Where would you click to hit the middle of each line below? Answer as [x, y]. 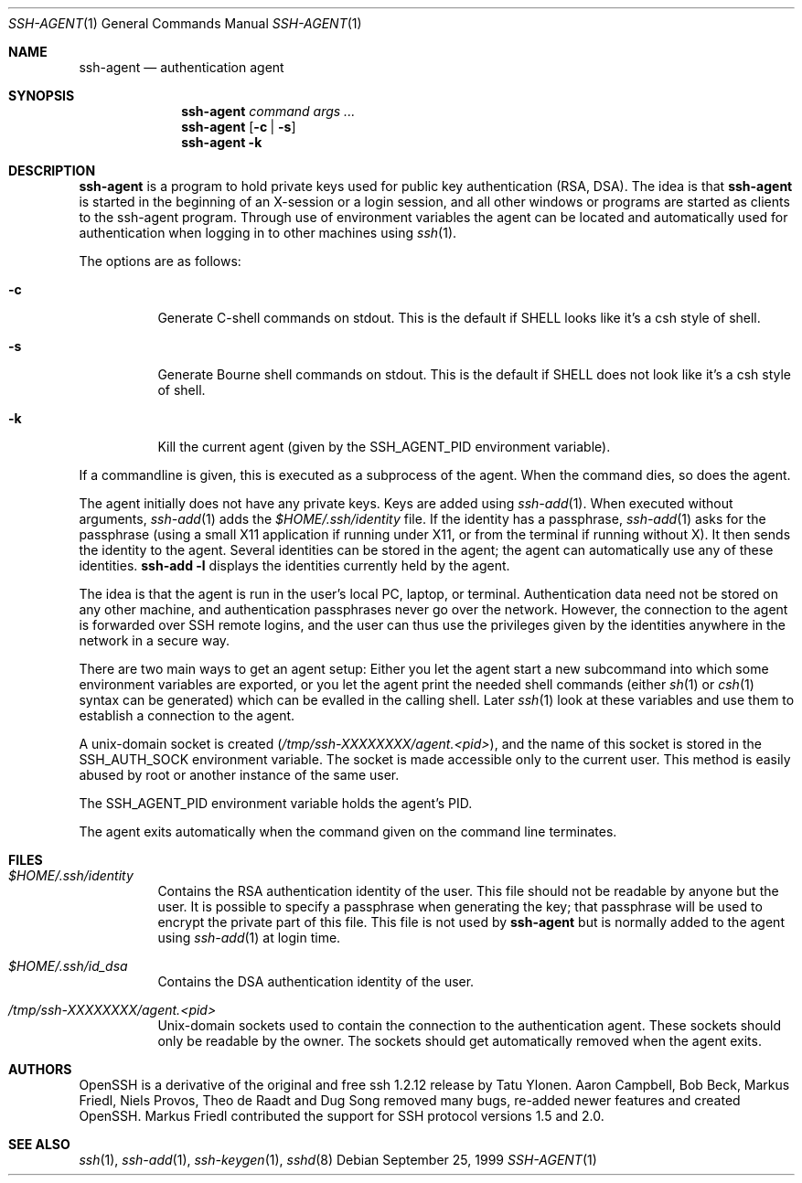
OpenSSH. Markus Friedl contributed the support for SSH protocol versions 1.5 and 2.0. [342, 1116]
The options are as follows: [160, 261]
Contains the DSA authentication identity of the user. [316, 981]
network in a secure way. [155, 640]
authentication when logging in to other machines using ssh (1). [268, 233]
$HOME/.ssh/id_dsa [68, 966]
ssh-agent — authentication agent [182, 67]
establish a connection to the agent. [187, 715]
